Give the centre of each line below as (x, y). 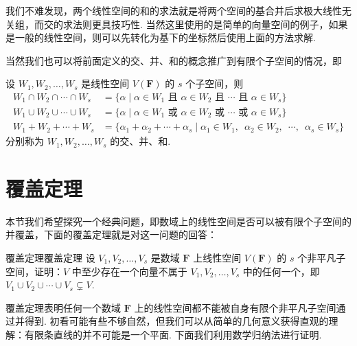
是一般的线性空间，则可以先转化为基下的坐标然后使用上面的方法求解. (161, 37)
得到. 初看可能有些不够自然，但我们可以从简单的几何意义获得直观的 (176, 321)
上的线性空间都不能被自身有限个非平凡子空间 (235, 307)
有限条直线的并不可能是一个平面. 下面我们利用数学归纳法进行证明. (173, 334)
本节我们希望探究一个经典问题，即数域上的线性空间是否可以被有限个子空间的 (178, 221)
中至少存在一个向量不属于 (129, 271)
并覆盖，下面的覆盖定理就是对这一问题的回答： (111, 234)
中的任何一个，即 (281, 271)
